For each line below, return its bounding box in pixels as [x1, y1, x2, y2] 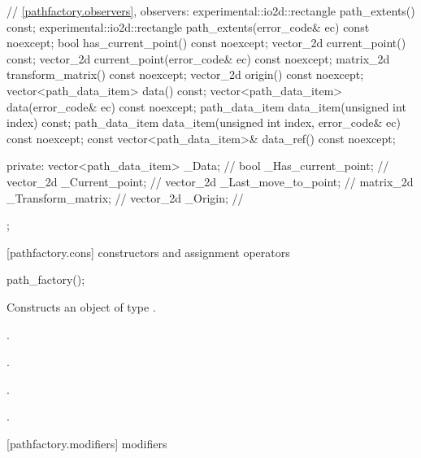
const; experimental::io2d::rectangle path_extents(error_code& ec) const [7, 18, 370, 35]
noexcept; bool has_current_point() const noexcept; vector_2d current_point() [7, 34, 406, 51]
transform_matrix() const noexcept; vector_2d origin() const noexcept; [7, 66, 364, 83]
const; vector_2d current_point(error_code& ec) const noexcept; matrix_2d [7, 50, 390, 67]
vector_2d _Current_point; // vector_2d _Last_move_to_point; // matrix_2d [7, 172, 414, 190]
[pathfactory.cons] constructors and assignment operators [7, 243, 290, 260]
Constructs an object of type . [7, 298, 156, 315]
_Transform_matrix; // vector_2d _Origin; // [7, 189, 244, 206]
